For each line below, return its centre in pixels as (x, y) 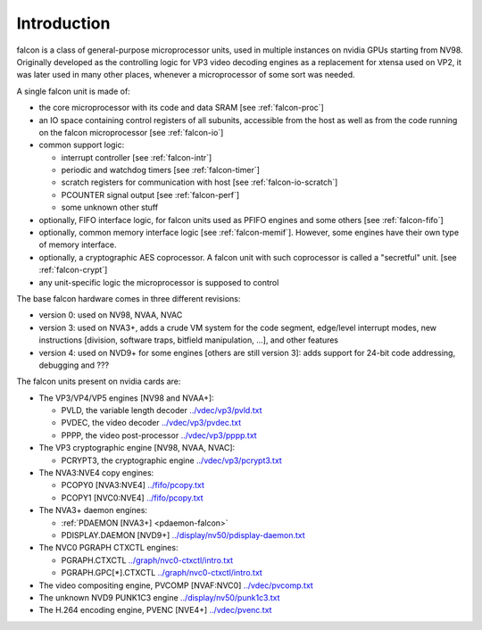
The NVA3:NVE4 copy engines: (96, 473)
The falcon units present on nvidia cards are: (99, 381)
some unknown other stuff (110, 207)
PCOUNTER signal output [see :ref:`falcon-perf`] (150, 195)
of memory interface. (78, 245)
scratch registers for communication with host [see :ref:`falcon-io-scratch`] (199, 182)
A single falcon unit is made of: (74, 91)
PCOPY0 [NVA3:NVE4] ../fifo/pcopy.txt (133, 485)
